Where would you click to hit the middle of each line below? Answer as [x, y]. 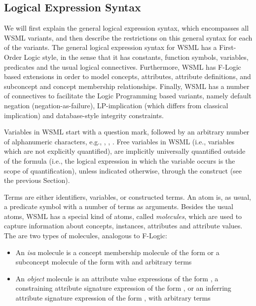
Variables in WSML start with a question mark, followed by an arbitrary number [127, 132]
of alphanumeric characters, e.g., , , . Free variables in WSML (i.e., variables [119, 141]
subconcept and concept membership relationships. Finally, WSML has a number [127, 86]
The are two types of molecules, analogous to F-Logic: [86, 236]
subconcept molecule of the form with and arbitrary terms [104, 262]
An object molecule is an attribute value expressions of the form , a [117, 278]
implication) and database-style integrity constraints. [84, 115]
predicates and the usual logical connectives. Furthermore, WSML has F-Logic [123, 66]
